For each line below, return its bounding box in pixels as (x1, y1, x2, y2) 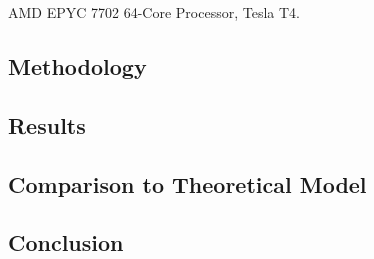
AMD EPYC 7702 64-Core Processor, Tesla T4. (8, 2, 300, 22)
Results (8, 109, 86, 140)
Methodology (8, 50, 147, 81)
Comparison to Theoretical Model (8, 168, 367, 199)
